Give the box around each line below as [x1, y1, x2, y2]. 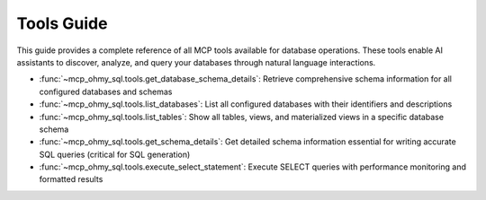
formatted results [39, 174, 103, 185]
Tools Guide [16, 13, 108, 33]
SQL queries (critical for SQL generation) [39, 149, 191, 160]
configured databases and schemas [39, 86, 173, 97]
